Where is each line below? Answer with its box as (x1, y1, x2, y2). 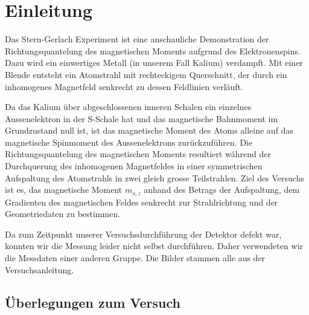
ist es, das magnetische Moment (5, 183, 123, 196)
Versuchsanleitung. (5, 263, 74, 276)
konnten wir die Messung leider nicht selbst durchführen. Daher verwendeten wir (5, 239, 303, 252)
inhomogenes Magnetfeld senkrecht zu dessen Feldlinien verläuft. (5, 80, 243, 93)
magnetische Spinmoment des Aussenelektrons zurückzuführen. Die (5, 135, 253, 148)
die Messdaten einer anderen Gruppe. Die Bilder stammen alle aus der (5, 252, 266, 264)
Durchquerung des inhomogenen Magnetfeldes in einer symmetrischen (5, 160, 263, 172)
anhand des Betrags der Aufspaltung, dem (144, 183, 300, 196)
